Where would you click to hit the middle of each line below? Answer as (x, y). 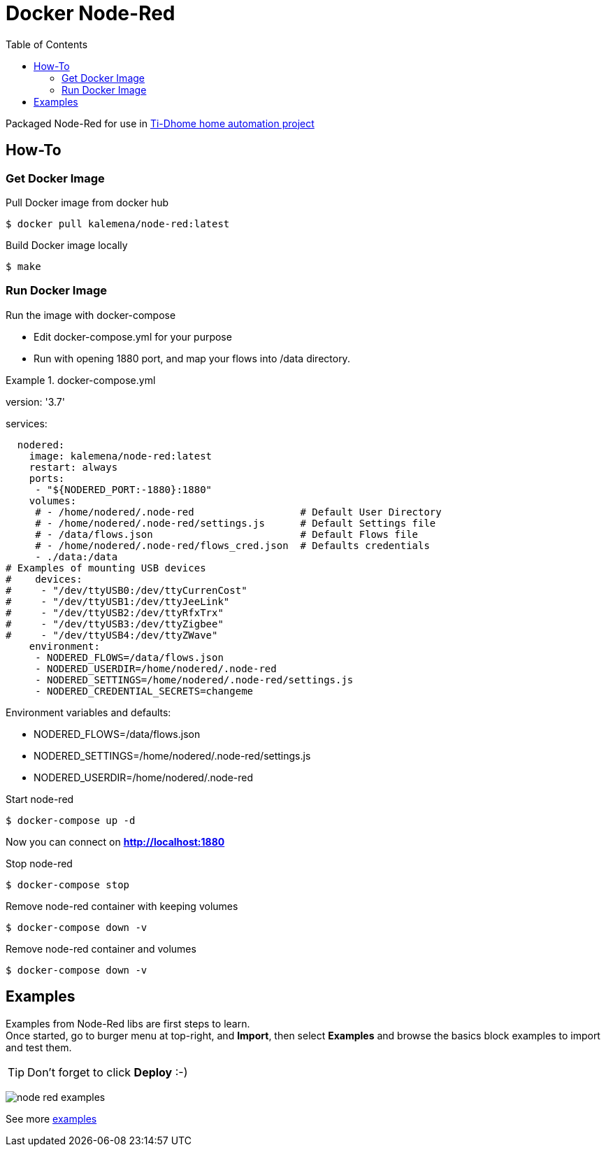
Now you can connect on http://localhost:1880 (115, 841)
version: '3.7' (35, 401)
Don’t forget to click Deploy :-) (108, 1072)
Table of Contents (47, 44)
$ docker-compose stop (68, 884)
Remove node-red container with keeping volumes (122, 906)
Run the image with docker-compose (91, 315)
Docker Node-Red (91, 13)
